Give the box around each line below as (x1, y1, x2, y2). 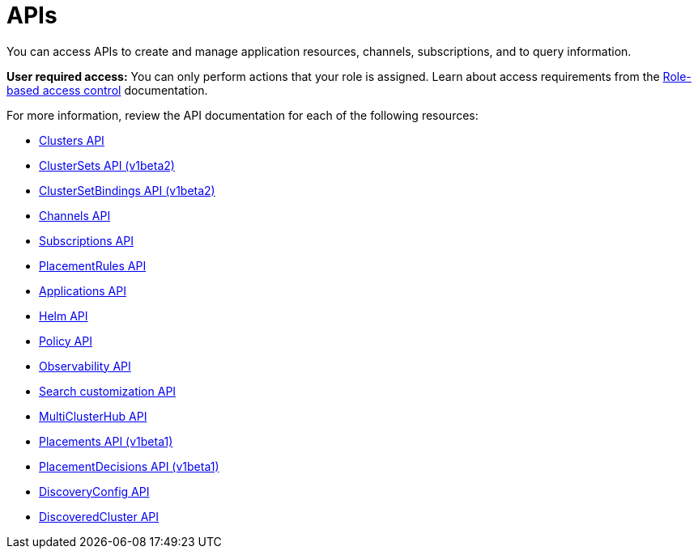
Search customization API (39, 383, 177, 398)
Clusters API (39, 133, 104, 147)
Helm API (39, 308, 88, 323)
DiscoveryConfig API (39, 484, 150, 498)
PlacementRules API (39, 258, 147, 273)
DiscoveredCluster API (39, 509, 159, 523)
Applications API (39, 283, 126, 298)
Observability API (39, 358, 131, 373)
